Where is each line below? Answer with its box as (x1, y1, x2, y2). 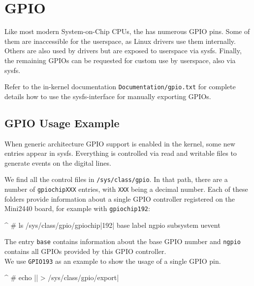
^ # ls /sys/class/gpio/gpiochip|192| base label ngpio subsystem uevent (4, 219, 221, 230)
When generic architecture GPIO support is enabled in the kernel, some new (4, 138, 235, 148)
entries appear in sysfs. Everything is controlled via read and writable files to (4, 148, 237, 158)
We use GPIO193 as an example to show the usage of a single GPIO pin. (4, 255, 221, 266)
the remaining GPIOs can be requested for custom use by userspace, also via (4, 55, 236, 65)
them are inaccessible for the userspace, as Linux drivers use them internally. (4, 36, 236, 46)
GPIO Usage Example (4, 115, 120, 130)
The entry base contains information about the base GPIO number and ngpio (4, 236, 241, 247)
